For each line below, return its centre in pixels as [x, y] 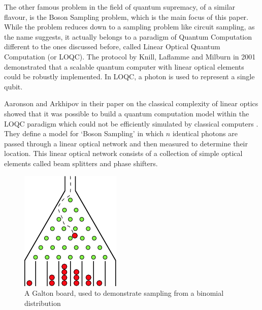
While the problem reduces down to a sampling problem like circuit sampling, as [129, 27]
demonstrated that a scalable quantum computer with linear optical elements [124, 66]
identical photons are [205, 133]
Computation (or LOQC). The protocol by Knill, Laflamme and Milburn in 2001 [130, 56]
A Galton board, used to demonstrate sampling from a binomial [124, 293]
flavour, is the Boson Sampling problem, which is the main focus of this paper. [126, 17]
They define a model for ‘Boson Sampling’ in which [84, 133]
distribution [43, 303]
